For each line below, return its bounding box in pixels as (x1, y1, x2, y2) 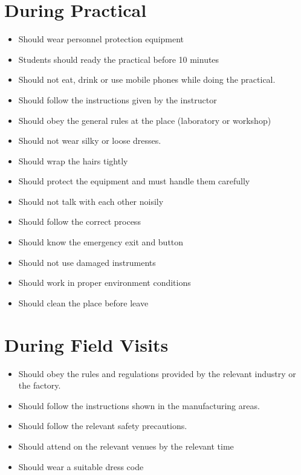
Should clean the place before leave (18, 296, 149, 309)
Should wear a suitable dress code (18, 460, 144, 473)
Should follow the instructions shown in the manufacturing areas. (18, 399, 260, 412)
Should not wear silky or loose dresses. (18, 134, 161, 147)
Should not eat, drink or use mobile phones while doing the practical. (18, 73, 276, 86)
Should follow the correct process (18, 215, 141, 228)
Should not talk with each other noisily (18, 195, 164, 207)
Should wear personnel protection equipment (18, 33, 184, 45)
